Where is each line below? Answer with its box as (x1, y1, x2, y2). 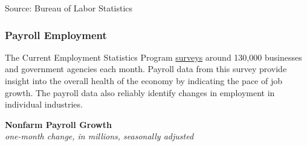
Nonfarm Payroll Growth (5, 118, 112, 130)
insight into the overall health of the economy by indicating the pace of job (5, 75, 283, 87)
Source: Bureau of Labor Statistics (5, 2, 133, 14)
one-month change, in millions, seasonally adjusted (5, 130, 194, 142)
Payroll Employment (5, 27, 107, 42)
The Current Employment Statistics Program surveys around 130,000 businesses (5, 50, 302, 63)
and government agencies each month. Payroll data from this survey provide (5, 62, 287, 75)
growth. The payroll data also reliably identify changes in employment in (5, 86, 275, 99)
